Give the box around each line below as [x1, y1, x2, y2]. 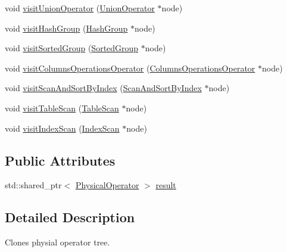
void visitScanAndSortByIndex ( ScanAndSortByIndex [5, 82, 202, 94]
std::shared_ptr [5, 179, 62, 191]
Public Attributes [5, 151, 116, 169]
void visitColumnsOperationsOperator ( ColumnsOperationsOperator [5, 61, 255, 74]
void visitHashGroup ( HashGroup [5, 21, 128, 34]
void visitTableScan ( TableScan [5, 101, 119, 114]
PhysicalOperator [75, 179, 139, 191]
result [155, 179, 176, 191]
